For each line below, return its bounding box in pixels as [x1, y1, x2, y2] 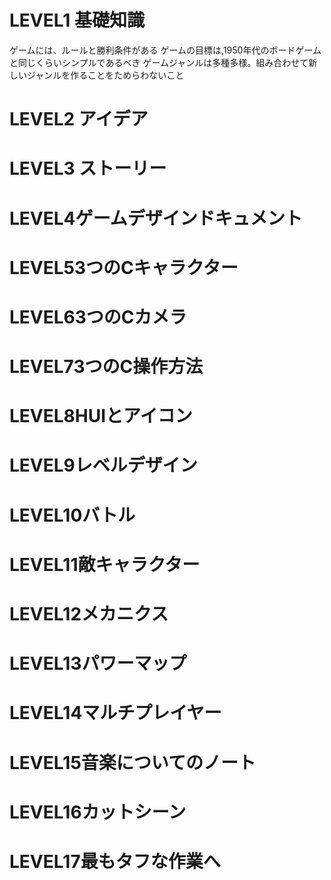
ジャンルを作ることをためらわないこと [26, 69, 185, 81]
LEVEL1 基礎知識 [9, 9, 146, 32]
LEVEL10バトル [9, 504, 136, 526]
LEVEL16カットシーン [9, 801, 187, 823]
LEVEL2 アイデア [9, 108, 149, 131]
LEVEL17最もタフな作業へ [9, 850, 221, 873]
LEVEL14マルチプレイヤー [9, 702, 222, 725]
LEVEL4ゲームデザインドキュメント [9, 207, 303, 230]
